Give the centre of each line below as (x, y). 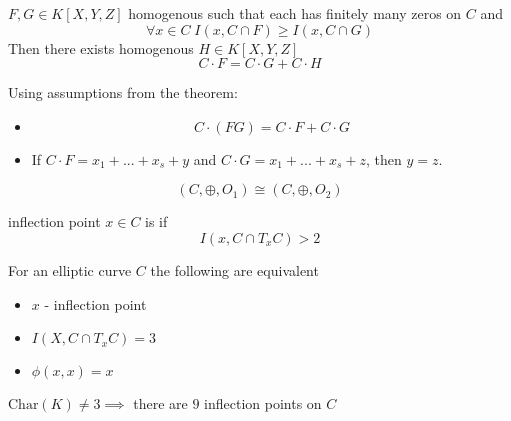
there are (160, 403)
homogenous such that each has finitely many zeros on (295, 13)
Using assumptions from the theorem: (123, 92)
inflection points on (263, 403)
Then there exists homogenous (101, 47)
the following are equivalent (234, 269)
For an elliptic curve (70, 269)
